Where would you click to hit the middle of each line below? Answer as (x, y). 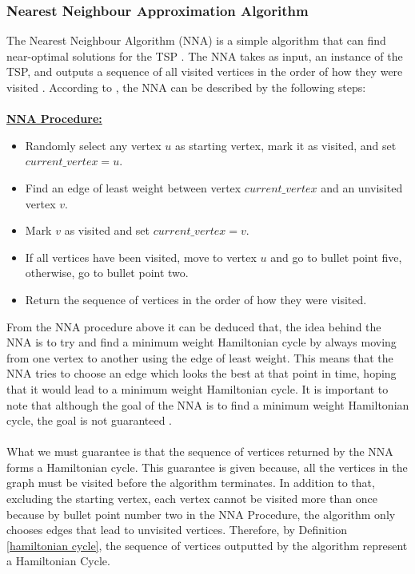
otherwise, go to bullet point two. (107, 273)
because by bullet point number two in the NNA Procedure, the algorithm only (201, 514)
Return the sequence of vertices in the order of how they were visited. (196, 299)
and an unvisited (362, 187)
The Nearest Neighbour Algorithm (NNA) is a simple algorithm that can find (196, 40)
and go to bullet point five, (336, 257)
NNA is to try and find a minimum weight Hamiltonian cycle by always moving (202, 342)
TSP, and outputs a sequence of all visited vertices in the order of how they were (205, 71)
